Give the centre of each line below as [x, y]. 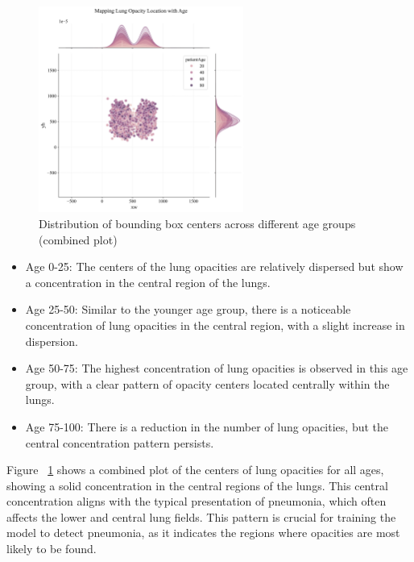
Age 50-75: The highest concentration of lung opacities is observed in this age [217, 368]
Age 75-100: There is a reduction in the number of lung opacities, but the [207, 426]
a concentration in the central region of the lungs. [148, 282]
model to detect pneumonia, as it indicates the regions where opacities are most [203, 533]
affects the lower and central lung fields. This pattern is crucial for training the [201, 516]
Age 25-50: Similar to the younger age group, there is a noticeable [188, 309]
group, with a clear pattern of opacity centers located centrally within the [207, 383]
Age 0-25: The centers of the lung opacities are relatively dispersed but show [214, 266]
